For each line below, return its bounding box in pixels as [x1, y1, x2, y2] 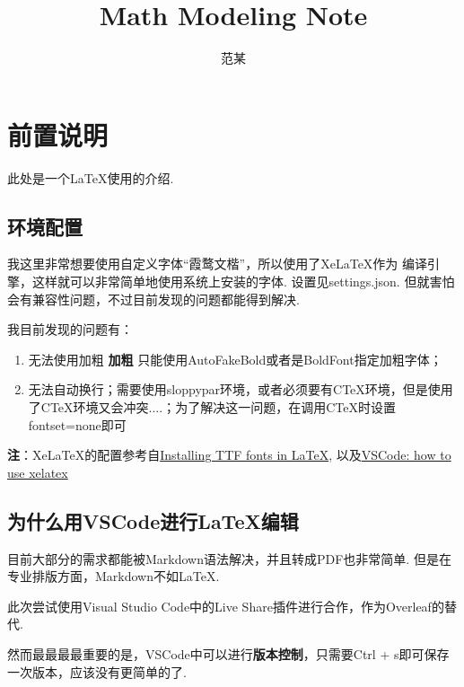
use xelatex [7, 462, 68, 481]
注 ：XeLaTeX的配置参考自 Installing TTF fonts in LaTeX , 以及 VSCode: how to [7, 445, 451, 464]
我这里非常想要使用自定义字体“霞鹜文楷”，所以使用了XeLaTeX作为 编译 [7, 254, 428, 273]
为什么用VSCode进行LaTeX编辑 [7, 506, 299, 534]
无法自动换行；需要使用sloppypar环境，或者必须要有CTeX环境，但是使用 [28, 380, 453, 399]
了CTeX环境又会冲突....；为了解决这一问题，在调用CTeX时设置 [28, 398, 396, 417]
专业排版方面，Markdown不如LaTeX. [7, 567, 220, 586]
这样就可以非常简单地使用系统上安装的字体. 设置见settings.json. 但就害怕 [31, 272, 455, 291]
